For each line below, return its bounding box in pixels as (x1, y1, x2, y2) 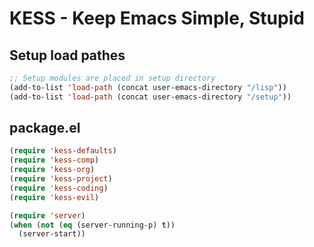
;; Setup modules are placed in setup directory (9, 73, 216, 83)
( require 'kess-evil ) (9, 192, 100, 202)
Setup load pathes (9, 47, 126, 64)
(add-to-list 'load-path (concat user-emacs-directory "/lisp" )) (9, 82, 287, 92)
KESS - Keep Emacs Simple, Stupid (9, 7, 305, 30)
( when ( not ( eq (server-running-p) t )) (9, 220, 176, 230)
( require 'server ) (9, 210, 86, 221)
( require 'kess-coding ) (9, 183, 109, 193)
